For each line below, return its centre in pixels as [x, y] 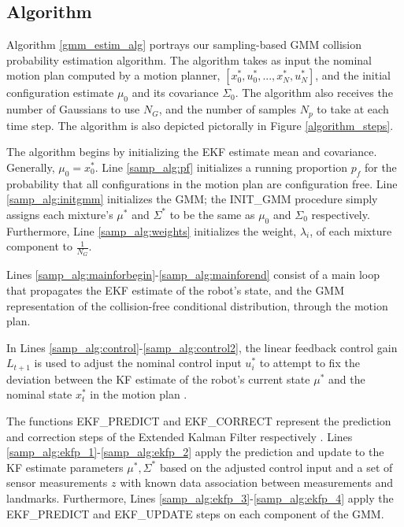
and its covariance [175, 93]
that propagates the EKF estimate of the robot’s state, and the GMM [176, 290]
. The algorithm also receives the [314, 93]
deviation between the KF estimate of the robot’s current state [158, 379]
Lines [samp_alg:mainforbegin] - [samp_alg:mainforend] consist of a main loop [193, 275]
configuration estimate [60, 93]
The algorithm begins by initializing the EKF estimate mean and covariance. [192, 152]
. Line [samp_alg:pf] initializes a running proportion [221, 167]
